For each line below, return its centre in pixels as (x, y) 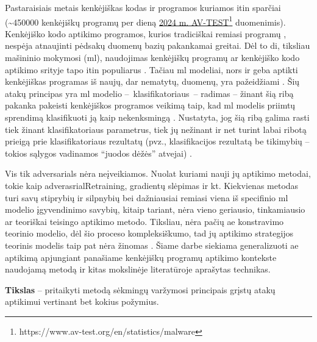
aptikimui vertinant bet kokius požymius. (82, 301)
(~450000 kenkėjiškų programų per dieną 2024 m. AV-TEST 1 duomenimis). (145, 21)
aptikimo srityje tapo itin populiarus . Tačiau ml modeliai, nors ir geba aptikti (151, 69)
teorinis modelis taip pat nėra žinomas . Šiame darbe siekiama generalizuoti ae (152, 245)
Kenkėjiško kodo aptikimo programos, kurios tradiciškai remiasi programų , (146, 33)
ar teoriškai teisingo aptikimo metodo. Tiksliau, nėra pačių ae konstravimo (144, 221)
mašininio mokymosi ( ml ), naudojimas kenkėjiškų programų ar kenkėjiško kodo (152, 58)
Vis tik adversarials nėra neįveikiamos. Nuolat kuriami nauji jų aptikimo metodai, (158, 173)
